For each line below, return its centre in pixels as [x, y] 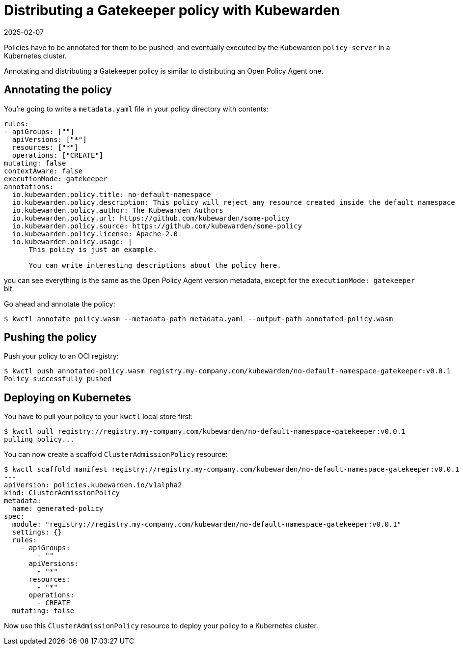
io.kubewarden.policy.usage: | [72, 241]
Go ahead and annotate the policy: [60, 304]
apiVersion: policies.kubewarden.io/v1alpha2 [93, 485]
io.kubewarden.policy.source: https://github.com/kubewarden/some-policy [157, 226]
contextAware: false [43, 171]
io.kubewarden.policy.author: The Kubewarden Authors [118, 210]
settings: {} [37, 532]
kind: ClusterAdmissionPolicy [62, 493]
